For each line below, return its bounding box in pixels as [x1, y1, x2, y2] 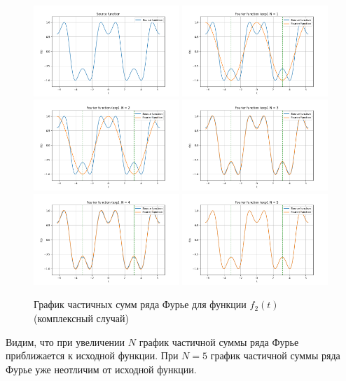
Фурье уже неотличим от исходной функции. [6, 361, 197, 376]
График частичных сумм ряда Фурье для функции [34, 297, 247, 312]
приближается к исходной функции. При [6, 348, 179, 363]
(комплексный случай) [34, 310, 129, 325]
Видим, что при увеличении [6, 334, 125, 349]
